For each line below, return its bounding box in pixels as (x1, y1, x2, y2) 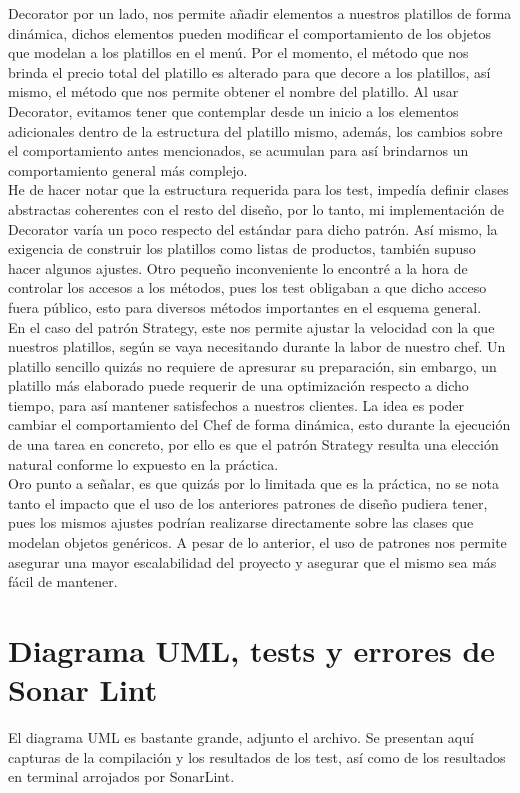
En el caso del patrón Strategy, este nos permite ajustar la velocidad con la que (8, 316, 495, 337)
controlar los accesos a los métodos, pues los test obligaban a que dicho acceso (8, 277, 487, 298)
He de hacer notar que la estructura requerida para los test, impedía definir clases (8, 179, 509, 200)
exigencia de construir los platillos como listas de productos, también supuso (8, 238, 476, 259)
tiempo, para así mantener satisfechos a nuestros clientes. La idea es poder (8, 394, 464, 415)
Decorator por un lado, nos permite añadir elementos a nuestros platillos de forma (8, 3, 512, 23)
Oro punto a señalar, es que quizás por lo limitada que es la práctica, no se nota (8, 473, 499, 494)
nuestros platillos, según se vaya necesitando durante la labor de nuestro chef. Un (8, 336, 506, 357)
